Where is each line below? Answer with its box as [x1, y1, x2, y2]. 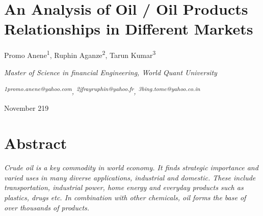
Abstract [4, 133, 67, 153]
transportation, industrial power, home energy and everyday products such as [4, 182, 244, 193]
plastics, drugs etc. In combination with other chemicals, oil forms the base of [4, 192, 246, 202]
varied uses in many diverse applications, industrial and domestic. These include [4, 172, 256, 182]
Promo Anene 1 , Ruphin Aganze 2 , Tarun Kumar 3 [4, 48, 156, 60]
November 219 [4, 103, 49, 113]
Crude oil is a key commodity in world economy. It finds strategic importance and [4, 162, 258, 173]
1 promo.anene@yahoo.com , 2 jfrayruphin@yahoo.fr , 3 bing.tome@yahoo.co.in [4, 84, 200, 96]
